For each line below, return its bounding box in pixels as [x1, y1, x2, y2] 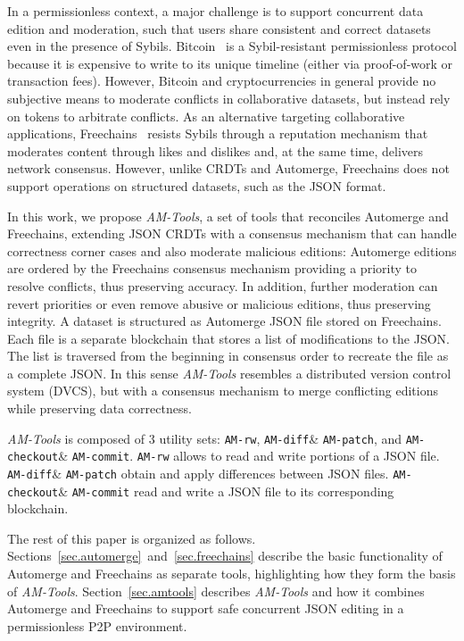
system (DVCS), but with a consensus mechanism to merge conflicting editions [7, 381, 438, 400]
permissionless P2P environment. [7, 616, 187, 635]
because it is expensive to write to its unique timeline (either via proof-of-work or [7, 54, 453, 72]
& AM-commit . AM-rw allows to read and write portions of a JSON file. [58, 446, 440, 465]
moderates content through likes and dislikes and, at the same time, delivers [7, 141, 424, 160]
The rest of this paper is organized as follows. [7, 529, 256, 547]
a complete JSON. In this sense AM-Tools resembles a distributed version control [7, 363, 452, 382]
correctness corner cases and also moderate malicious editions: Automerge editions [7, 241, 457, 260]
